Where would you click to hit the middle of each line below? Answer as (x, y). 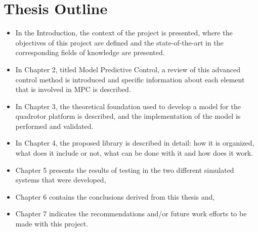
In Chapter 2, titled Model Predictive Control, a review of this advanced (128, 69)
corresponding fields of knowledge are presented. (90, 52)
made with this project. (52, 224)
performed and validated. (54, 126)
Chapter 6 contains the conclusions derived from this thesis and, (115, 196)
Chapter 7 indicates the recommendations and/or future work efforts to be (131, 214)
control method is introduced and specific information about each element (130, 79)
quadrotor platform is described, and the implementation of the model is (128, 116)
